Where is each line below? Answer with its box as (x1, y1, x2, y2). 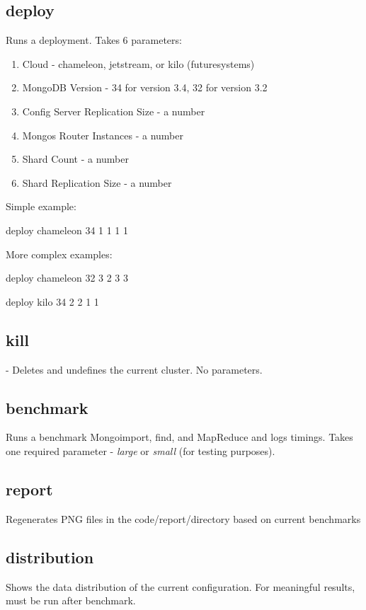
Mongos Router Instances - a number (22, 127, 184, 142)
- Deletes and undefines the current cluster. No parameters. (6, 362, 263, 376)
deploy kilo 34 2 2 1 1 (6, 294, 99, 309)
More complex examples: (6, 246, 113, 261)
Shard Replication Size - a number (22, 175, 172, 190)
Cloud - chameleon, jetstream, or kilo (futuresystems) (22, 56, 255, 71)
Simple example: (6, 199, 76, 214)
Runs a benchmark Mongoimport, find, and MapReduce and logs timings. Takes (6, 430, 353, 444)
